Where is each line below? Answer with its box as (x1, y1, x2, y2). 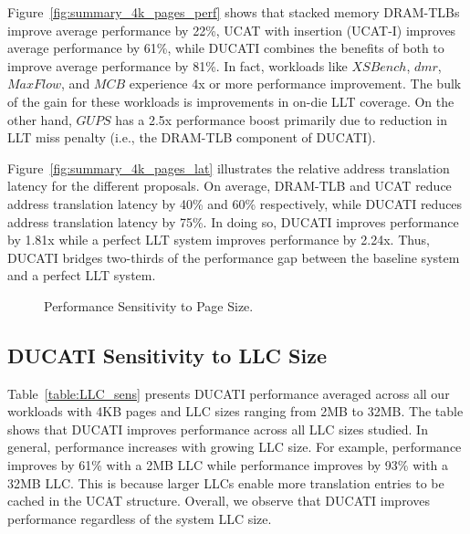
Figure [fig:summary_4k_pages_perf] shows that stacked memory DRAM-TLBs (7, 3, 460, 21)
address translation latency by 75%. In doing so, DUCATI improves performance (7, 212, 459, 231)
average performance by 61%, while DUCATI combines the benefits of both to (7, 38, 444, 58)
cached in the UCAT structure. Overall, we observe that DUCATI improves (7, 491, 430, 510)
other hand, (7, 110, 72, 129)
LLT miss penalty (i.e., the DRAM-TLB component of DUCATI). (7, 128, 376, 147)
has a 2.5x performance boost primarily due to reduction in (115, 110, 447, 129)
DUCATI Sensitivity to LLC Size (7, 340, 327, 369)
